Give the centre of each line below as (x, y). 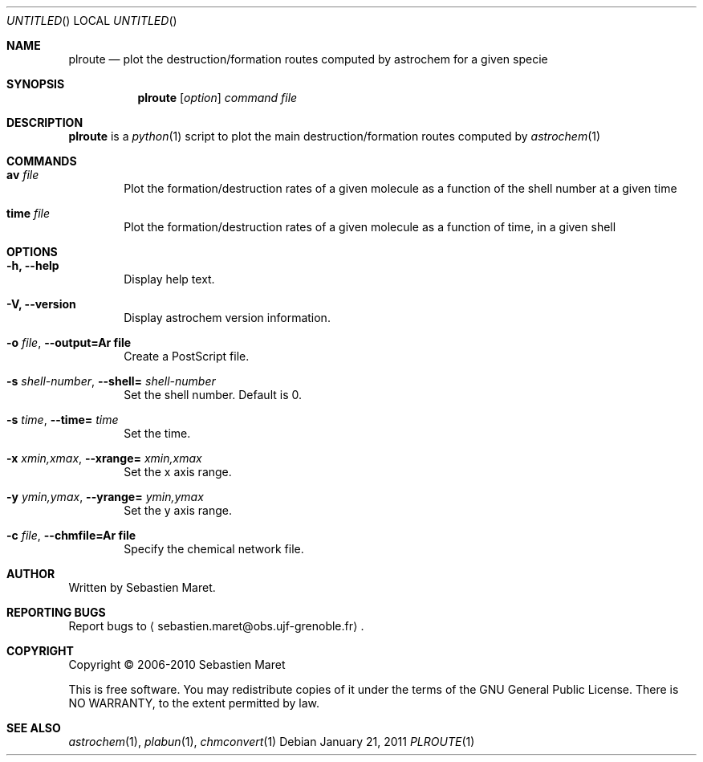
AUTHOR (31, 574)
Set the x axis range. (178, 472)
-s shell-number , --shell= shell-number (111, 381)
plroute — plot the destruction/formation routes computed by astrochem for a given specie (308, 59)
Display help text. (169, 279)
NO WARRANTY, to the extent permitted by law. (194, 703)
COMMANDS (42, 161)
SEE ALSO (34, 728)
